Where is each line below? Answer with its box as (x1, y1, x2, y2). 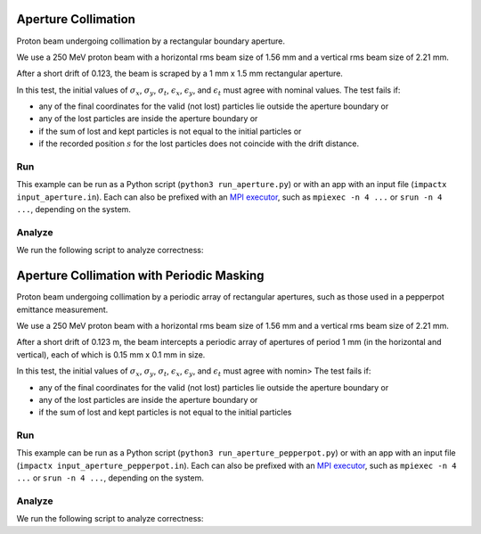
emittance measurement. (16, 304, 109, 315)
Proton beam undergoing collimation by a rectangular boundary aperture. (16, 36, 285, 46)
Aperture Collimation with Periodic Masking (16, 268, 265, 283)
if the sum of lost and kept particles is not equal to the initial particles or (38, 126, 302, 136)
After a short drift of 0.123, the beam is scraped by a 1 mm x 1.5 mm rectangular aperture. (16, 68, 343, 79)
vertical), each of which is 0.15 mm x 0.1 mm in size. (16, 349, 206, 360)
